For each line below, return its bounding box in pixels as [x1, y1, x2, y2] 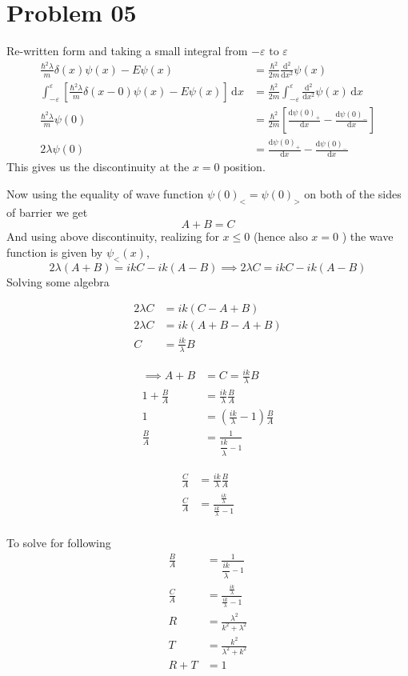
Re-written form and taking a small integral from [6, 42, 248, 59]
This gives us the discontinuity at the [6, 158, 190, 175]
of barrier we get [6, 203, 88, 220]
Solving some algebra [6, 273, 110, 290]
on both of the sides [304, 185, 402, 202]
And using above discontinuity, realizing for [6, 228, 219, 245]
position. [223, 158, 266, 175]
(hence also [253, 228, 308, 245]
